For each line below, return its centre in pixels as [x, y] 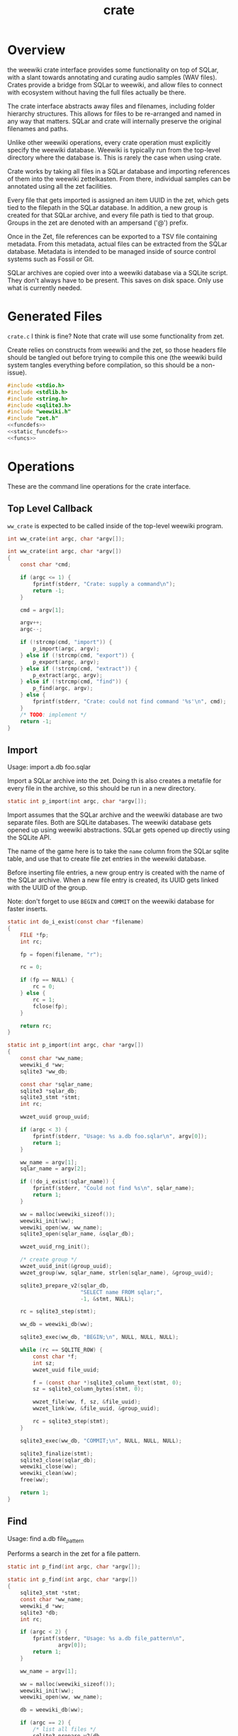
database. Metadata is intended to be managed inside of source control [112, 251]
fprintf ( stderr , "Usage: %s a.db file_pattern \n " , [109, 1639]
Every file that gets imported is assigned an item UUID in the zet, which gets [118, 200]
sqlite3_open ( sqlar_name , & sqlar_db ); [77, 1234]
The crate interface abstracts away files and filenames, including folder [111, 106]
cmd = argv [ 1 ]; [42, 610]
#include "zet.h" [33, 418]
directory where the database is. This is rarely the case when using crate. [114, 157]
